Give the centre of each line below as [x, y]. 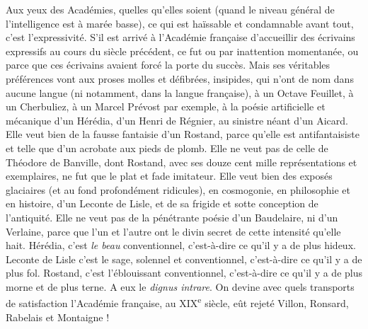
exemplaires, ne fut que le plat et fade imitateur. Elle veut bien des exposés [169, 176]
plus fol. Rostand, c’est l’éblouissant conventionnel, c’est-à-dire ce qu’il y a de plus [184, 273]
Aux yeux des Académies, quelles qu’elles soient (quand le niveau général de [170, 9]
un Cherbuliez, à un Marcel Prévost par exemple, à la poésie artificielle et [166, 106]
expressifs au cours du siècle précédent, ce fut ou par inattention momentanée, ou [182, 51]
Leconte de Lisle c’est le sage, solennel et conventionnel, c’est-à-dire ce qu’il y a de [184, 259]
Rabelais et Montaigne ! [58, 317]
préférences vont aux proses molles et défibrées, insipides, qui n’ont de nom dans [180, 78]
